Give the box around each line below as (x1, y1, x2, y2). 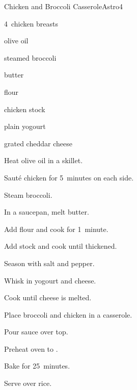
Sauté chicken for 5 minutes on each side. (4, 172, 134, 183)
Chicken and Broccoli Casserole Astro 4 (4, 1, 123, 11)
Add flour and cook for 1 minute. (4, 223, 108, 234)
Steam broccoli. (4, 189, 52, 200)
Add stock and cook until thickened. (4, 241, 117, 251)
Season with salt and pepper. (4, 257, 95, 268)
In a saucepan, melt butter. (4, 206, 89, 217)
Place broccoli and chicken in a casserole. (4, 309, 132, 320)
